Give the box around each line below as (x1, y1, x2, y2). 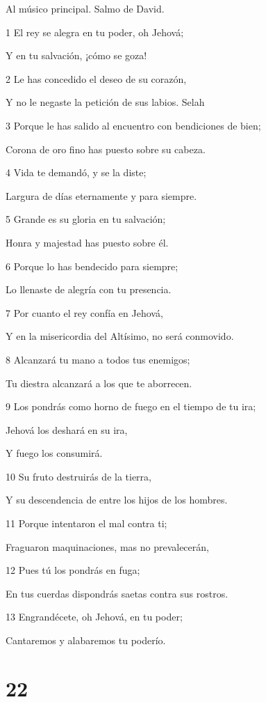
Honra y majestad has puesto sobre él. (6, 235, 169, 249)
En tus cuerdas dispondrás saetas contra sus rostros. (6, 586, 228, 600)
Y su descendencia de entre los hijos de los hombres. (6, 492, 228, 507)
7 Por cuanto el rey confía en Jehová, (6, 305, 163, 320)
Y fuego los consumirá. (6, 446, 103, 460)
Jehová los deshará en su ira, (6, 422, 128, 437)
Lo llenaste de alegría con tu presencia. (6, 282, 172, 297)
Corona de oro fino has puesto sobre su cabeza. (6, 141, 206, 156)
